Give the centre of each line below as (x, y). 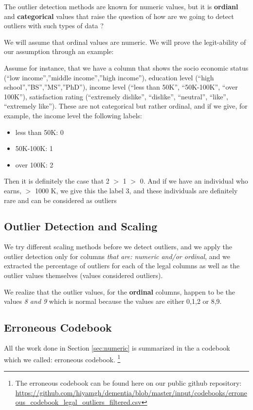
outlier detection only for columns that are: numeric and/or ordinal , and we (117, 256)
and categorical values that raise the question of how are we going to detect (119, 16)
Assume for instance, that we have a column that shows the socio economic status (126, 67)
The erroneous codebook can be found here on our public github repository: (128, 382)
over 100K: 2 (34, 164)
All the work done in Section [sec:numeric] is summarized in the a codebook (117, 348)
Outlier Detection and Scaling (81, 226)
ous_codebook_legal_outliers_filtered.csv (78, 402)
